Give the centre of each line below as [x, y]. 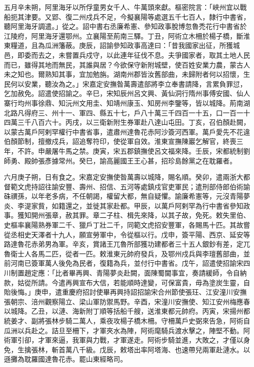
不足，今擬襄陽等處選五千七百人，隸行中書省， [175, 16]
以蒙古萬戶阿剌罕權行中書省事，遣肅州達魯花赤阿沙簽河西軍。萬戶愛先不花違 [127, 131]
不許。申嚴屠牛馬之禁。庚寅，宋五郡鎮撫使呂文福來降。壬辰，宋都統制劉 [134, 150]
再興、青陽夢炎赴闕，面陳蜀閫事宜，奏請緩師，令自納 [161, 273]
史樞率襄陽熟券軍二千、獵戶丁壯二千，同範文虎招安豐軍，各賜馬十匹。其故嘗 [127, 225]
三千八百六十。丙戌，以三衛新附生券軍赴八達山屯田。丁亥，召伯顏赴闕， [134, 122]
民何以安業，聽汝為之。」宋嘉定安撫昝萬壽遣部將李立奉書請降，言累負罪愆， [125, 83]
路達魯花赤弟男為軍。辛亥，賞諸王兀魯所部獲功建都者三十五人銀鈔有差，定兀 [127, 244]
